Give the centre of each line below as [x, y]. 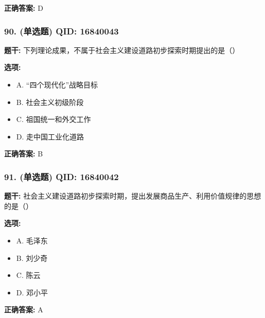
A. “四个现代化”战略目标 [57, 84]
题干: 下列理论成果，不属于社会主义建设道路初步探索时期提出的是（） [122, 50]
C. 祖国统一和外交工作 [54, 119]
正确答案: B [24, 154]
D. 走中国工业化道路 [50, 136]
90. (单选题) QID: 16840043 [61, 31]
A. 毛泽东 [32, 240]
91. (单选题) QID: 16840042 [61, 176]
